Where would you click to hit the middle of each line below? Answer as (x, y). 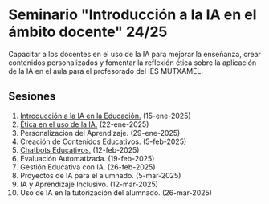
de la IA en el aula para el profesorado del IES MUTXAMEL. (106, 71)
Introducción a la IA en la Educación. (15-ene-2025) (105, 116)
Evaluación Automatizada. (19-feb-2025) (87, 158)
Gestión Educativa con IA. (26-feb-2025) (88, 167)
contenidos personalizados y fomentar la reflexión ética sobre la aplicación (132, 63)
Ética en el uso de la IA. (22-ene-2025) (84, 124)
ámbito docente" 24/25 (88, 32)
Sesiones (32, 97)
